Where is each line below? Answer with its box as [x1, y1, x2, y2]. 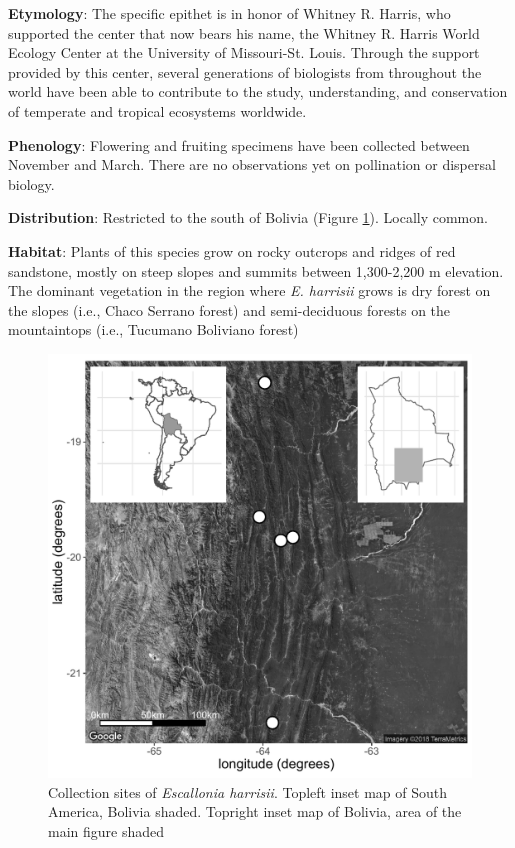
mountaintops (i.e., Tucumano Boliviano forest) [8, 319, 299, 340]
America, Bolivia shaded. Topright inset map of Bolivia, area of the [48, 801, 462, 822]
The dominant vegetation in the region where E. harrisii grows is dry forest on [8, 280, 491, 301]
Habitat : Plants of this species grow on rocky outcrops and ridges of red [8, 240, 456, 261]
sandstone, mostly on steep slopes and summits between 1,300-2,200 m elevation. [8, 260, 504, 281]
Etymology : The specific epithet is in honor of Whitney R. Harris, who [8, 3, 451, 23]
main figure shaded [48, 820, 165, 841]
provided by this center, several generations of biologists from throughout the [8, 61, 482, 82]
